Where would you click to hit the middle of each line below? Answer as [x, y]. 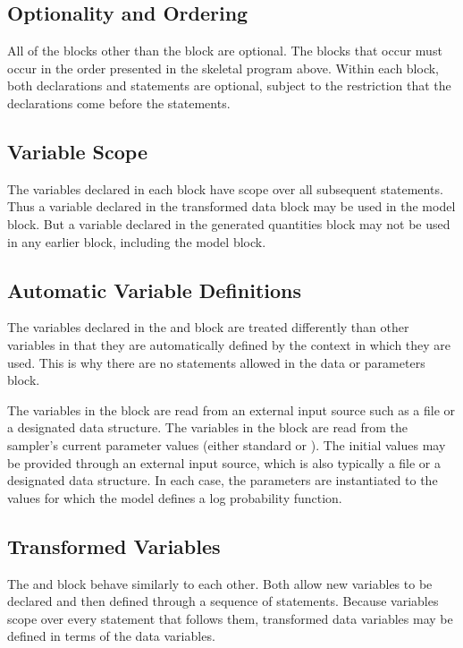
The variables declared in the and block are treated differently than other [208, 327]
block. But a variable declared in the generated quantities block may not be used [229, 223]
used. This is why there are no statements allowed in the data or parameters [216, 362]
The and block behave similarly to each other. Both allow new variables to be [220, 583]
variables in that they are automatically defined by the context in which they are [229, 344]
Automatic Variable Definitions [155, 290]
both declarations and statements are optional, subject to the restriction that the [229, 85]
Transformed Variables [114, 546]
